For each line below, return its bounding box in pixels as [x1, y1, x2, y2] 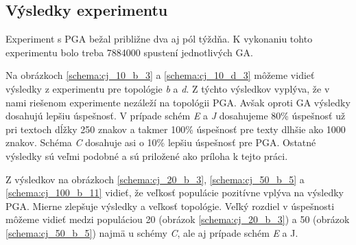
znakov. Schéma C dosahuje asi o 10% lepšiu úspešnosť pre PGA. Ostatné [5, 135, 316, 150]
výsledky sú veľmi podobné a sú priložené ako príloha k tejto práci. [5, 148, 288, 163]
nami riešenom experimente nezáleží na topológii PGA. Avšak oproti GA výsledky [5, 95, 351, 109]
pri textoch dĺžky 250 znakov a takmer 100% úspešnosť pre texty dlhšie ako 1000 [5, 121, 346, 136]
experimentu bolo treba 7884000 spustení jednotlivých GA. [5, 45, 253, 59]
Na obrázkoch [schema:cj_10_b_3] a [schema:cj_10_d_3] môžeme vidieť [5, 68, 315, 82]
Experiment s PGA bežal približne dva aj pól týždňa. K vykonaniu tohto [5, 32, 313, 46]
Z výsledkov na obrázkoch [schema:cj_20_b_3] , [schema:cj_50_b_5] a [5, 172, 305, 186]
